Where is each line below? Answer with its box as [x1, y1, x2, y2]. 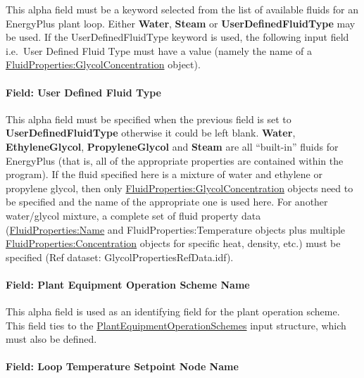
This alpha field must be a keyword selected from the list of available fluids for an [6, 2, 358, 16]
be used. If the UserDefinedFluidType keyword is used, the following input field [6, 30, 349, 44]
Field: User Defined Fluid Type [6, 84, 161, 99]
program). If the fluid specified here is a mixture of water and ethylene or [6, 167, 322, 182]
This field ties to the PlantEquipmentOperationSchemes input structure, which [6, 317, 346, 332]
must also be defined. [6, 332, 97, 346]
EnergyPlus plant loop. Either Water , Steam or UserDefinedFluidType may [6, 15, 356, 30]
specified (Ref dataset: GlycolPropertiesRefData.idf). [6, 249, 234, 264]
